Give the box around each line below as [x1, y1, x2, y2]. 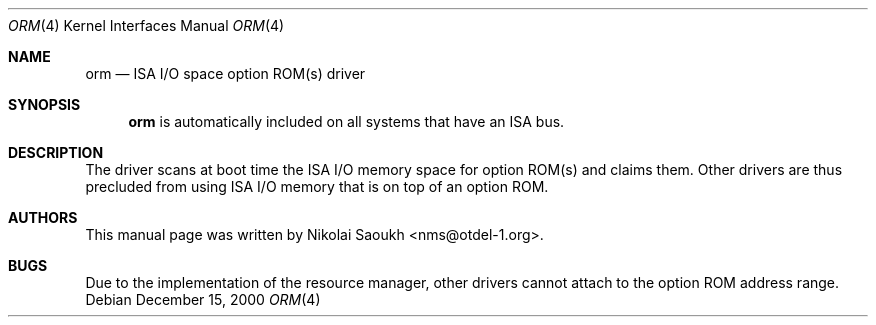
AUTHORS [8, 209, 78, 226]
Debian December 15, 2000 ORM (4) [85, 291, 321, 308]
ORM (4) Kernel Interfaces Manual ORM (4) [8, 17, 285, 34]
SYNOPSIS [8, 96, 81, 113]
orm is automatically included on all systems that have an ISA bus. [128, 113, 565, 130]
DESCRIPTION [8, 144, 104, 161]
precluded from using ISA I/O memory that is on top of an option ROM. [85, 178, 549, 195]
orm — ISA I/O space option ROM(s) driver [85, 65, 366, 82]
